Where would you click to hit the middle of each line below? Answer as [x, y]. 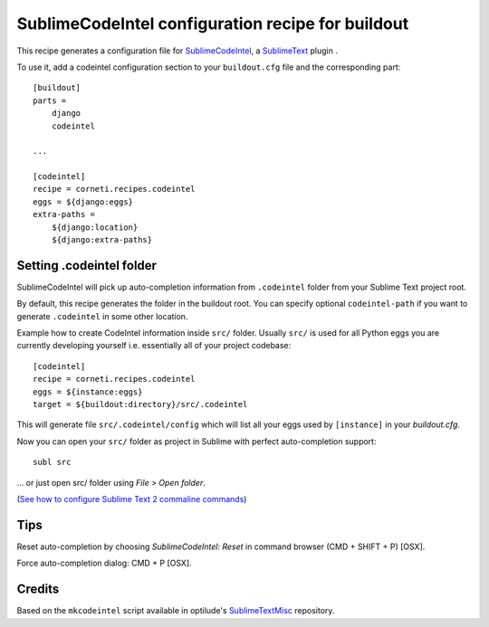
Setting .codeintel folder [87, 266]
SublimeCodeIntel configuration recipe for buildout [213, 24]
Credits [38, 589]
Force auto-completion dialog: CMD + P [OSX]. [104, 563]
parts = [50, 100]
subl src [52, 462]
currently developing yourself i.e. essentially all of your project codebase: [154, 346]
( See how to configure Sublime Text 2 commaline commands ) [132, 499]
